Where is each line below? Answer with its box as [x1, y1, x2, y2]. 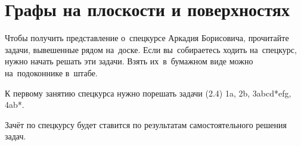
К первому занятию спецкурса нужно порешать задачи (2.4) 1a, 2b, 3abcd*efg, [5, 86, 291, 99]
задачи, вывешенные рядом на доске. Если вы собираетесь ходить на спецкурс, [5, 43, 297, 55]
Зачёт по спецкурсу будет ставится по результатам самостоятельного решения [5, 118, 287, 131]
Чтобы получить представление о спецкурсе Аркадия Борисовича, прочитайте [5, 32, 289, 44]
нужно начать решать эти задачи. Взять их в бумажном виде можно [5, 55, 253, 67]
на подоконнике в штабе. [5, 66, 98, 79]
